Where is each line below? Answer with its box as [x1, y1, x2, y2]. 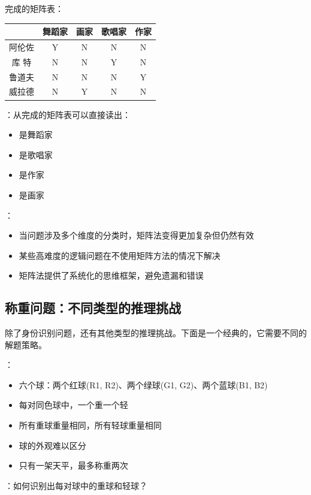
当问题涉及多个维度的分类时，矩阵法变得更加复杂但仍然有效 [19, 229, 254, 242]
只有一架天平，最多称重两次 [19, 459, 128, 472]
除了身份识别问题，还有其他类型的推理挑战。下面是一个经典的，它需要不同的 [5, 327, 307, 339]
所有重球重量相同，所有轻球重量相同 [19, 419, 162, 431]
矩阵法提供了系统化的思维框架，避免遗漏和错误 [19, 269, 204, 282]
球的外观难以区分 [19, 439, 86, 451]
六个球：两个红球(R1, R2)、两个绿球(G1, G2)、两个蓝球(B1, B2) [19, 378, 268, 391]
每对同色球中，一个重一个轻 [19, 399, 128, 411]
